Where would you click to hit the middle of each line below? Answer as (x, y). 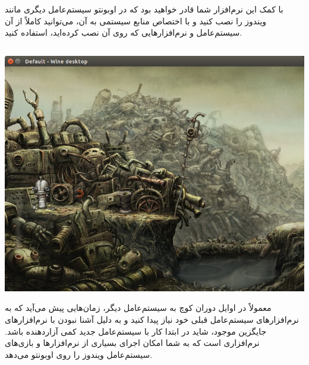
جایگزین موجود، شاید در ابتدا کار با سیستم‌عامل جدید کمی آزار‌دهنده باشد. (136, 331)
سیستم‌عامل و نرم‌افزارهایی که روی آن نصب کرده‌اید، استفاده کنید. (124, 32)
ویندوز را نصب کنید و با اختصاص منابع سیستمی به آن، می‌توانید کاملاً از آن (136, 21)
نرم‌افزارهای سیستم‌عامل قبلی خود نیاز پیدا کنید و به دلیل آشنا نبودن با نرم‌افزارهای (152, 319)
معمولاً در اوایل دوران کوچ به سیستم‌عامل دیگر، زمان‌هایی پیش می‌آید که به (138, 308)
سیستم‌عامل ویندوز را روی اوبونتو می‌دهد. (79, 354)
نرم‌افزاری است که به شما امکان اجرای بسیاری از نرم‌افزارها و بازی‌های (132, 343)
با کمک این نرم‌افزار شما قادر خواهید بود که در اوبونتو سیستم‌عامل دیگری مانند (144, 9)
